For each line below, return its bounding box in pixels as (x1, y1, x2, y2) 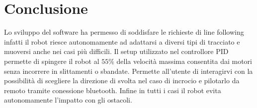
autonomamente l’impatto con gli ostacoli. (4, 95, 132, 105)
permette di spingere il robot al (4, 55, 99, 66)
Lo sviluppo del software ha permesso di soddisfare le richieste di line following (4, 27, 244, 37)
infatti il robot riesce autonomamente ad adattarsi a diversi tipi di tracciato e (4, 36, 240, 47)
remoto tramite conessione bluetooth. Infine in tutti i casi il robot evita (4, 85, 221, 95)
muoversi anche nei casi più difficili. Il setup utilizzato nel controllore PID (4, 46, 229, 56)
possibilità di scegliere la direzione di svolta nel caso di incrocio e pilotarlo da (4, 75, 240, 86)
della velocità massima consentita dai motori (116, 55, 253, 66)
